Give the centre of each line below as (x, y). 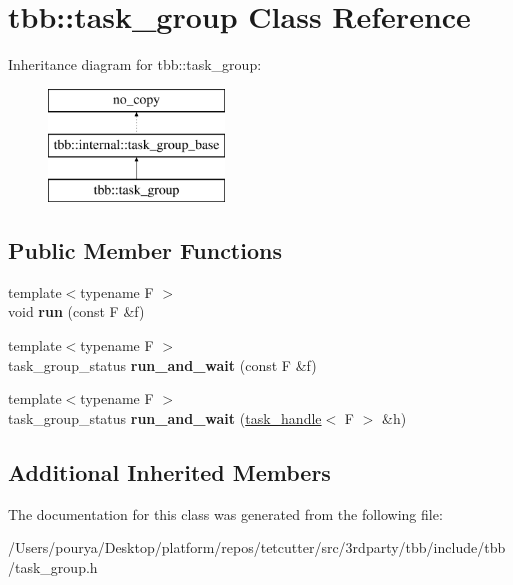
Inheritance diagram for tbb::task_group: (135, 64)
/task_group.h (53, 566)
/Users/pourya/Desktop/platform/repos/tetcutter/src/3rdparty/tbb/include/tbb (257, 547)
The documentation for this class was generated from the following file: (225, 513)
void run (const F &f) (76, 311)
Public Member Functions (145, 250)
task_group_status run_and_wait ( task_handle (165, 417)
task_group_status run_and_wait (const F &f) (162, 364)
